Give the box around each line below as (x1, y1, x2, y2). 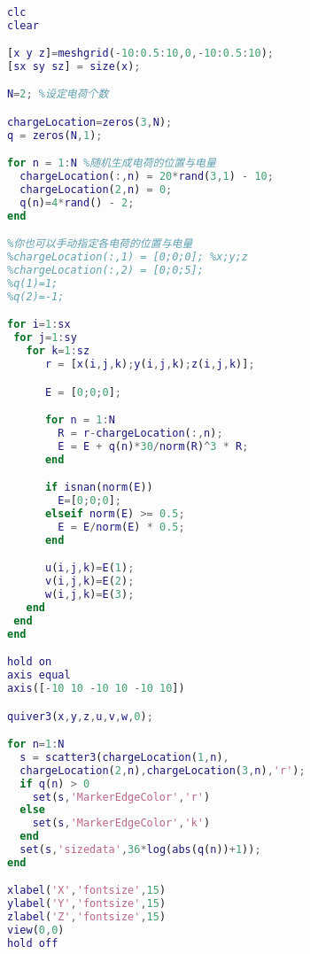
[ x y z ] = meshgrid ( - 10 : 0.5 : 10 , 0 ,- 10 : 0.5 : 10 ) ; (7, 47, 274, 60)
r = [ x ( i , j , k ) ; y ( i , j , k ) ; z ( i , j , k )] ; (44, 358, 255, 371)
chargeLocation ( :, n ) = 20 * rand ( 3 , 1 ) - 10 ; (19, 170, 274, 183)
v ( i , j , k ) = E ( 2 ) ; (44, 575, 135, 588)
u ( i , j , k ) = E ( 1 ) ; (44, 562, 135, 575)
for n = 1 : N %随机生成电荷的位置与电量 (7, 157, 216, 170)
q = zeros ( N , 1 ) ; (7, 128, 103, 142)
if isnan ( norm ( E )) (44, 481, 153, 494)
